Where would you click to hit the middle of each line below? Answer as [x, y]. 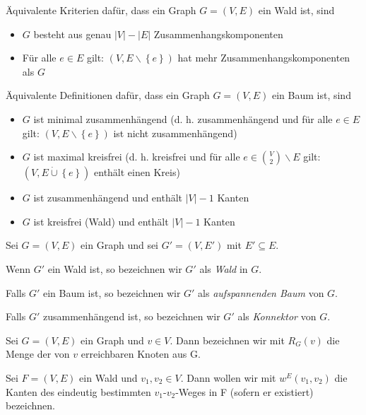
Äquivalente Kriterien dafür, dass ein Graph [101, 10]
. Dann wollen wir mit [228, 377]
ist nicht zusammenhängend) [175, 133]
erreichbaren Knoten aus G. [141, 354]
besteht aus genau [72, 34]
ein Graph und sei [120, 245]
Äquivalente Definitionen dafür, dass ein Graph [108, 95]
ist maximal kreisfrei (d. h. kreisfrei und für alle [137, 157]
